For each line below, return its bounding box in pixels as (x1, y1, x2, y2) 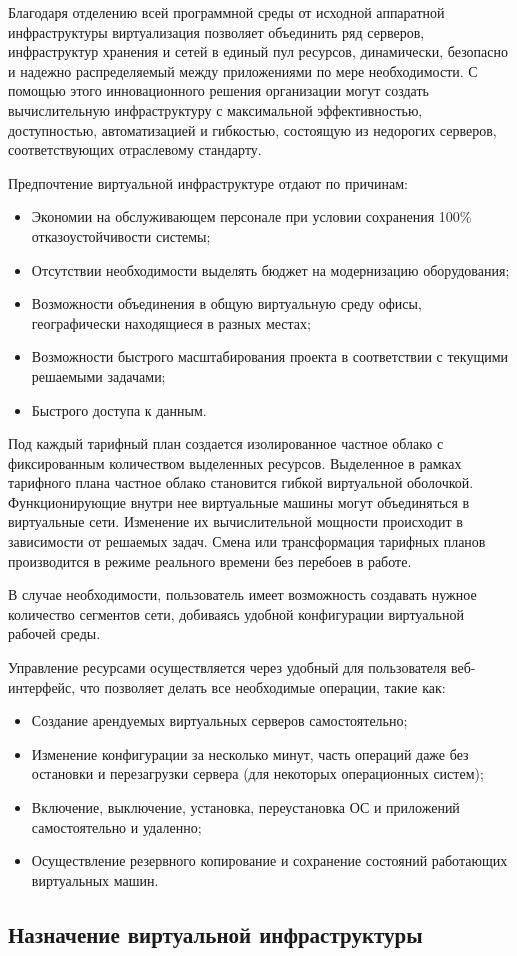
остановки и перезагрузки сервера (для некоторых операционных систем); (31, 763, 484, 784)
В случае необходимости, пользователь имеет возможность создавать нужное (8, 584, 477, 605)
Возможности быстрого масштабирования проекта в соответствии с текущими (31, 346, 509, 367)
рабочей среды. (8, 623, 101, 644)
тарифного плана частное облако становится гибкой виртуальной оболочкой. (8, 472, 474, 493)
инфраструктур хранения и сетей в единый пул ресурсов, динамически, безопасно (8, 41, 509, 62)
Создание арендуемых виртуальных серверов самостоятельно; (31, 710, 408, 731)
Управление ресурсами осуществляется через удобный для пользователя (8, 657, 447, 678)
